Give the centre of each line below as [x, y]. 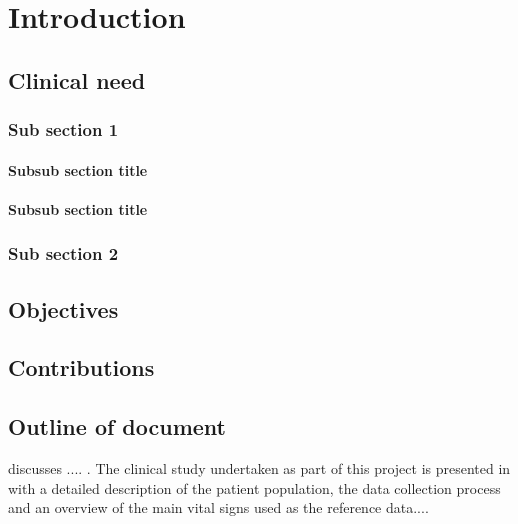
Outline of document [117, 426]
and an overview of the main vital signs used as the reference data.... [218, 507]
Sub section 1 [63, 129]
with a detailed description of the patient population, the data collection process [254, 487]
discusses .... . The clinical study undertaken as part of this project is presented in [259, 467]
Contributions [81, 367]
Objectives [63, 308]
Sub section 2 [63, 253]
